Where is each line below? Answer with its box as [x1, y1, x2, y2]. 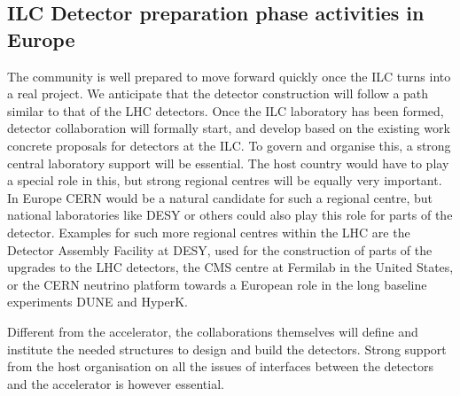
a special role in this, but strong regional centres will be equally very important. [7, 171, 442, 190]
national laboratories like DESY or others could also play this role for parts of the [7, 206, 453, 224]
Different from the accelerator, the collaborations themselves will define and [7, 322, 418, 340]
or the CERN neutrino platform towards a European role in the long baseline [7, 275, 427, 293]
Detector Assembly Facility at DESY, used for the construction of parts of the [7, 240, 433, 259]
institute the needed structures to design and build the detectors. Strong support [7, 339, 447, 358]
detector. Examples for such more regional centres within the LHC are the [7, 222, 410, 241]
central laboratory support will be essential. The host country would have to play [7, 153, 449, 172]
